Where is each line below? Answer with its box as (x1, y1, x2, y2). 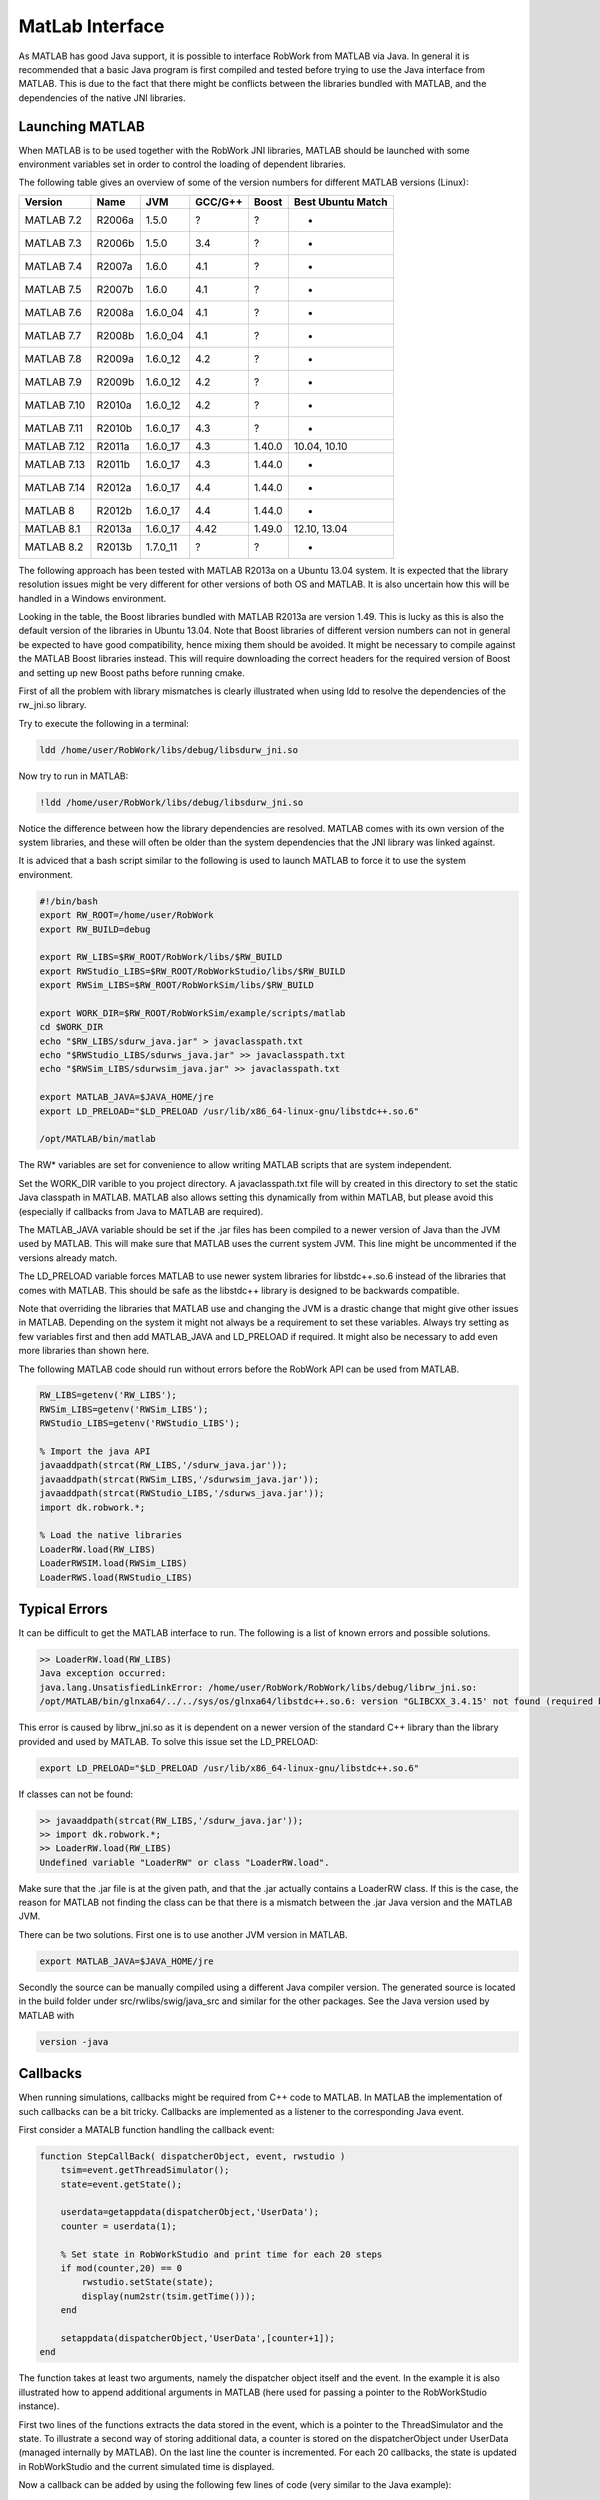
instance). (18, 2400, 60, 2412)
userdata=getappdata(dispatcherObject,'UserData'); (60, 2206, 320, 2218)
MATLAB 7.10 (24, 398, 86, 412)
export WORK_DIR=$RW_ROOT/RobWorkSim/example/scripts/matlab (39, 1007, 346, 1019)
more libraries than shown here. (18, 1345, 150, 1357)
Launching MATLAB (18, 118, 145, 135)
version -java (39, 2036, 109, 2047)
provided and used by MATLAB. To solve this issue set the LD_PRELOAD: (18, 1735, 319, 1747)
